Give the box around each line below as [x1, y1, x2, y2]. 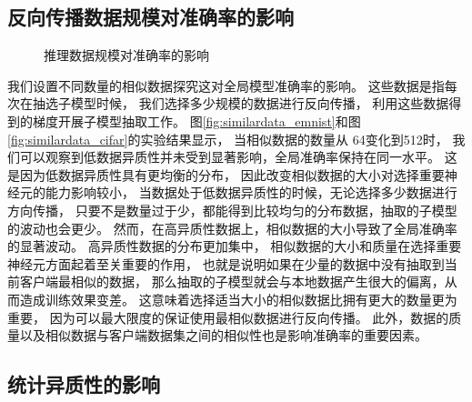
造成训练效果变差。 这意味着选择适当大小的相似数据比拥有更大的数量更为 [19, 289, 457, 308]
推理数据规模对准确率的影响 [44, 45, 209, 65]
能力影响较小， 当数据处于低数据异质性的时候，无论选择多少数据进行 [45, 183, 457, 202]
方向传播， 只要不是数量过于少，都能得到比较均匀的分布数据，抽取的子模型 [7, 200, 457, 219]
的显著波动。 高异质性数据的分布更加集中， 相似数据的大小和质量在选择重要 [7, 236, 462, 256]
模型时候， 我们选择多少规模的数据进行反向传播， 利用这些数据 [70, 94, 449, 113]
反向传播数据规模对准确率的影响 [7, 3, 294, 31]
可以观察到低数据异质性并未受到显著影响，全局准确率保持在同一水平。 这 [19, 147, 457, 166]
